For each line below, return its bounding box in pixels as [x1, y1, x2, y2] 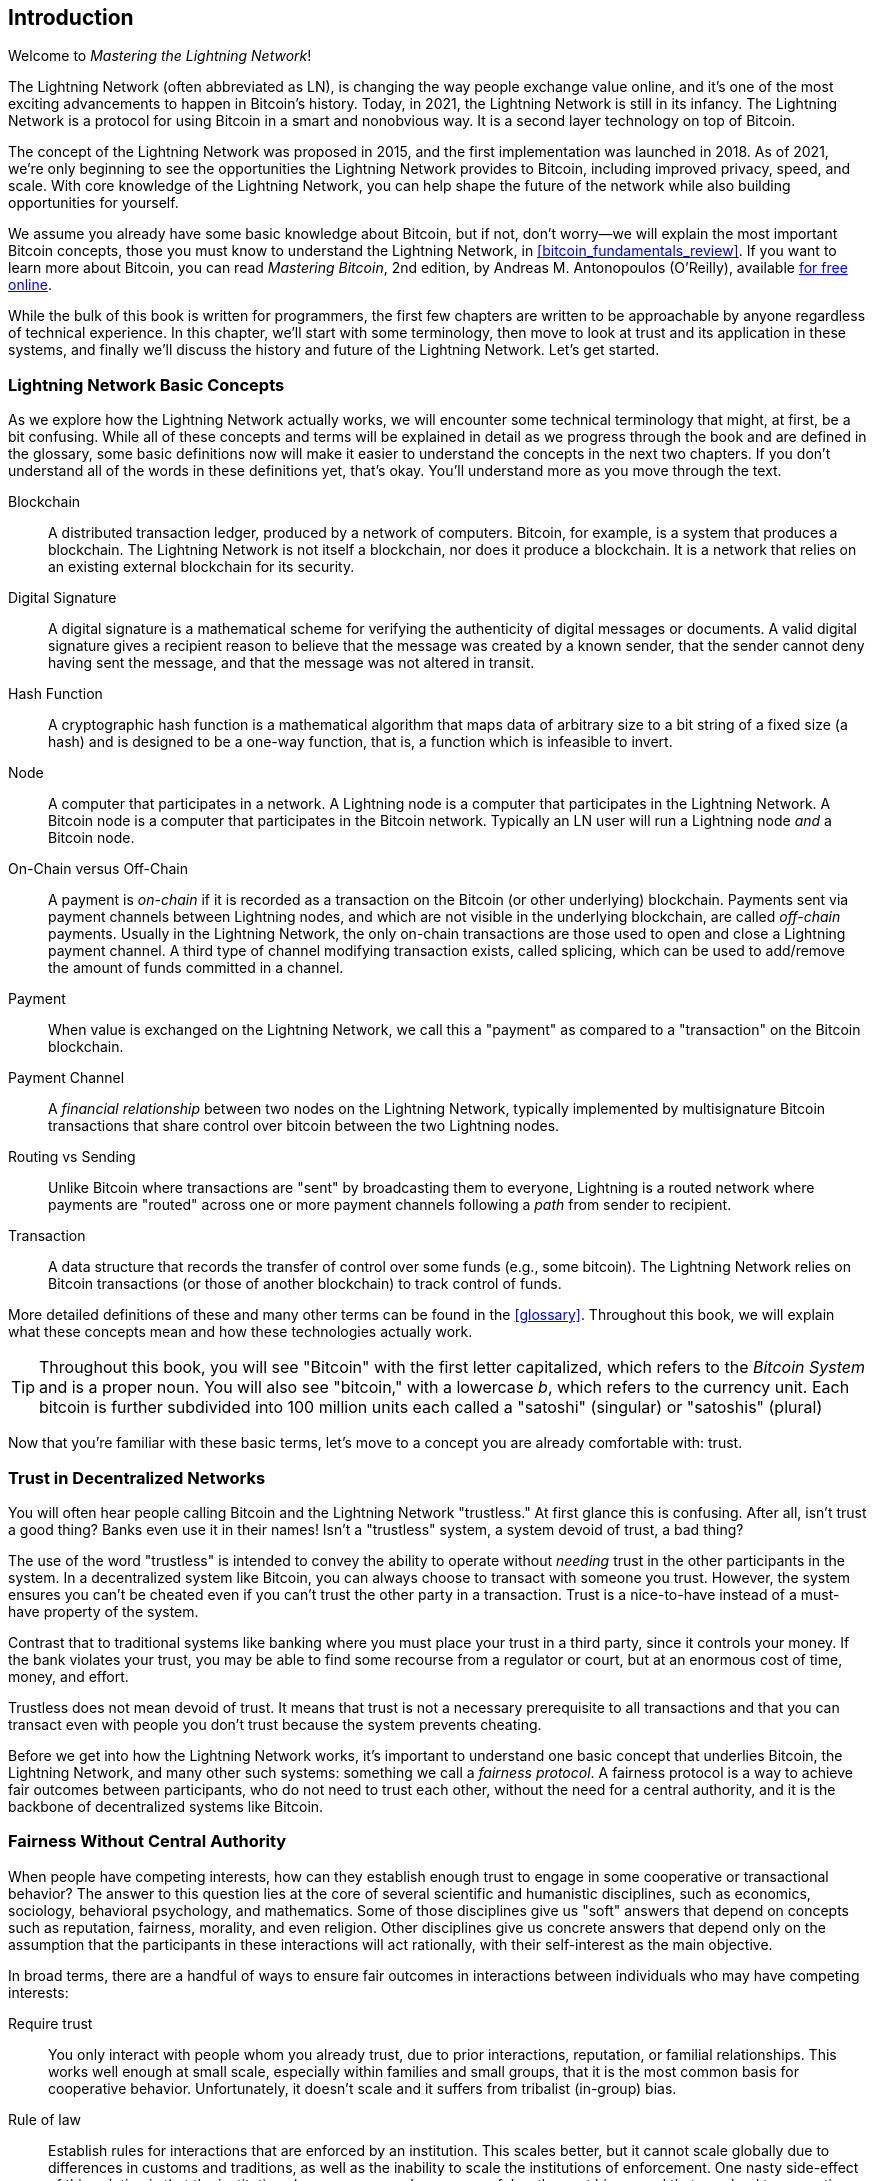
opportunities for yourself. [8, 194, 179, 212]
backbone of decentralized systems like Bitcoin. [8, 1797, 324, 1815]
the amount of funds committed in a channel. [48, 959, 344, 977]
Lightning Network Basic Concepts [8, 374, 285, 395]
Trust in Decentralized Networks [8, 1467, 266, 1488]
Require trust [8, 2014, 93, 2032]
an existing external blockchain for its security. [48, 558, 355, 576]
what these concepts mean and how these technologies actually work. [8, 1323, 473, 1341]
